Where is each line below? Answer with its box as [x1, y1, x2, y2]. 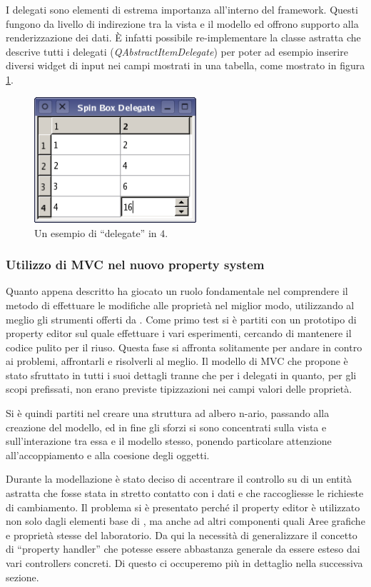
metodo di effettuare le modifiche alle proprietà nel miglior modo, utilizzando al [6, 297, 355, 312]
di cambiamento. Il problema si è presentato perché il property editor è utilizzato [6, 499, 360, 514]
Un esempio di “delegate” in [34, 225, 157, 240]
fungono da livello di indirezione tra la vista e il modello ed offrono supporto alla [6, 16, 359, 31]
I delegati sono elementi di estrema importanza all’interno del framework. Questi [6, 2, 358, 16]
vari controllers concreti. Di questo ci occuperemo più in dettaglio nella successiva [6, 556, 363, 571]
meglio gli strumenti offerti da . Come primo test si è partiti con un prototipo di [6, 311, 357, 326]
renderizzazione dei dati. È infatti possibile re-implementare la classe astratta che [6, 30, 361, 45]
